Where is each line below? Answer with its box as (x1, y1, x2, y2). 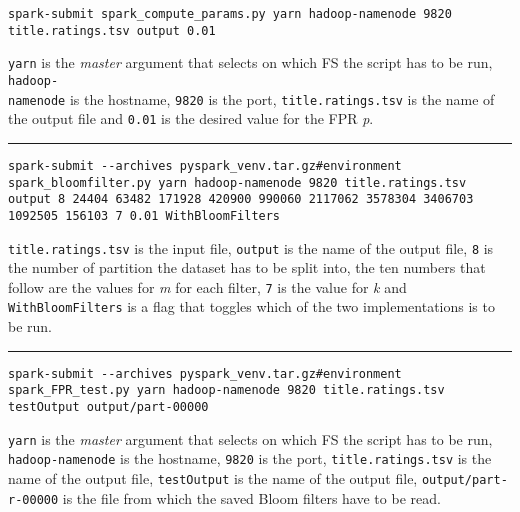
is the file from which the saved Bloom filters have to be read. (62, 487, 441, 508)
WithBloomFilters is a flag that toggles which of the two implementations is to (8, 296, 495, 317)
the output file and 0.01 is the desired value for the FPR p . (8, 108, 374, 129)
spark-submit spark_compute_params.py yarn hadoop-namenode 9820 (8, 7, 452, 21)
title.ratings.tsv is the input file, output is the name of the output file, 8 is (8, 237, 494, 258)
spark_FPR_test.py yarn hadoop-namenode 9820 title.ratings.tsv (8, 383, 445, 398)
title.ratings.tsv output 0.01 (8, 23, 216, 38)
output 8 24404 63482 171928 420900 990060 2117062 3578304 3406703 (8, 192, 474, 207)
